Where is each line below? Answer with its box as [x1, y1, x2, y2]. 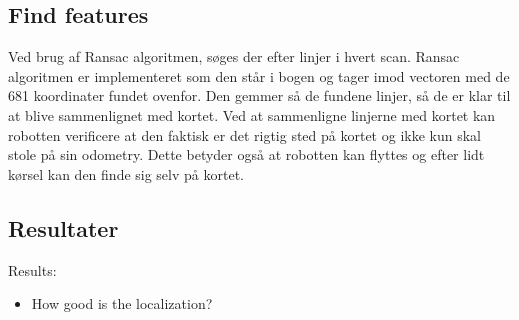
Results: [8, 259, 57, 280]
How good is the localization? [31, 293, 213, 314]
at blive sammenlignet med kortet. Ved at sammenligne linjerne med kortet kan [8, 104, 496, 125]
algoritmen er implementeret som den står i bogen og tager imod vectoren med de [8, 65, 510, 86]
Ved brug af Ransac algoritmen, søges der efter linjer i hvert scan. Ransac [8, 46, 460, 67]
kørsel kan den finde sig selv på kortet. [8, 163, 244, 184]
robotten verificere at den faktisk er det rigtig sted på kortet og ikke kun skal [8, 124, 481, 145]
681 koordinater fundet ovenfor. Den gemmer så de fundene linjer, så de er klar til [8, 85, 511, 106]
